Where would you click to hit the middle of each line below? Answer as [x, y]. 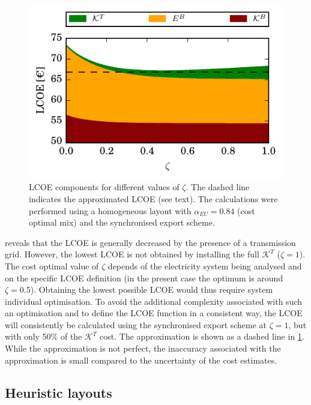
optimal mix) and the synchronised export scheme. [122, 222]
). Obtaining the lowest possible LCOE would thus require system [152, 289]
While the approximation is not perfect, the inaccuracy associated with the [143, 348]
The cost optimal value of [52, 265]
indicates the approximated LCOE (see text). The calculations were [153, 198]
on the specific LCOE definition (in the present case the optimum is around [144, 277]
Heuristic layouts [59, 392]
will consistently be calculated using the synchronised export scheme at [136, 324]
